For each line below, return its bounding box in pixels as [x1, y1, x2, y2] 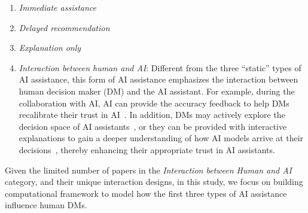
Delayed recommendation [19, 21, 110, 34]
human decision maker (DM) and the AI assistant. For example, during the [19, 84, 295, 97]
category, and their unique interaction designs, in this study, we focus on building [5, 175, 303, 188]
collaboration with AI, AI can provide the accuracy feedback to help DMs [19, 96, 289, 109]
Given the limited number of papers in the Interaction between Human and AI [5, 163, 292, 176]
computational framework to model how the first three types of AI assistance [5, 187, 287, 199]
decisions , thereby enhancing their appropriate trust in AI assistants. [19, 143, 275, 156]
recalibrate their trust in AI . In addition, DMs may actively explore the [19, 108, 285, 121]
